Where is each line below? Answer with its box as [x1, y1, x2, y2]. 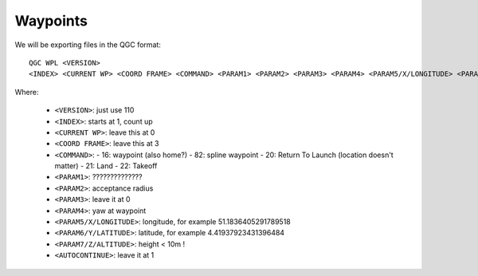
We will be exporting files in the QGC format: [14, 40, 161, 49]
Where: [14, 87, 39, 97]
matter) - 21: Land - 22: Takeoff [54, 161, 158, 171]
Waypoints [14, 12, 88, 30]
